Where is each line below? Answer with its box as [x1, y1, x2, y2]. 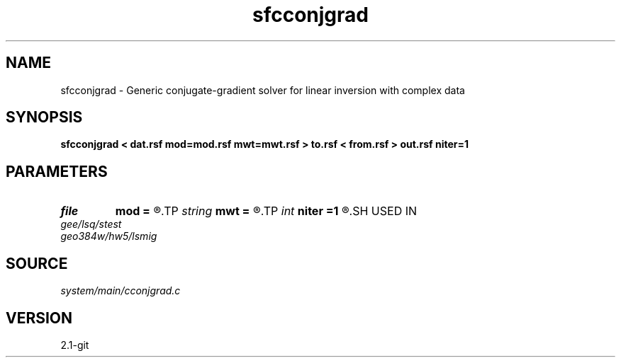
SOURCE [6, 254, 68, 272]
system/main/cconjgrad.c [60, 284, 181, 297]
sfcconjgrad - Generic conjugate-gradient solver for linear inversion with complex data [60, 83, 465, 96]
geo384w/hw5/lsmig [60, 230, 157, 243]
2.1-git [60, 338, 89, 351]
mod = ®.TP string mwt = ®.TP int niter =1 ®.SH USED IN [115, 204, 418, 219]
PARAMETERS [6, 162, 108, 180]
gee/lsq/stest [60, 218, 122, 231]
